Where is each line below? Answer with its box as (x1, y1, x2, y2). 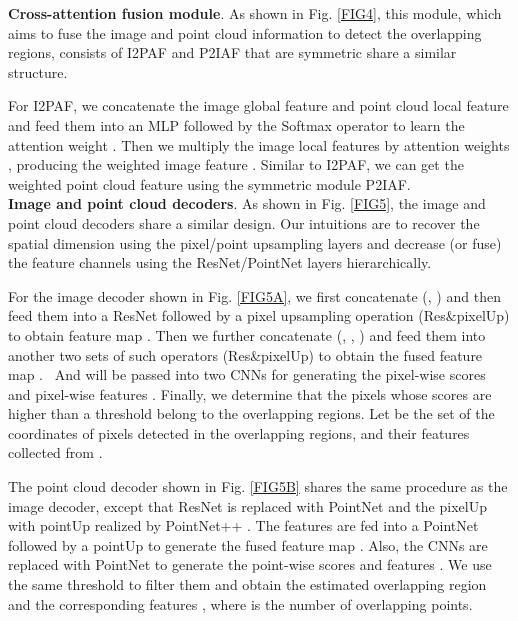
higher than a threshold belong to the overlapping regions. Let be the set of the (8, 403, 495, 424)
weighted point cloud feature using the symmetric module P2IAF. (8, 173, 411, 194)
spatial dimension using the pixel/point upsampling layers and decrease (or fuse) (8, 232, 502, 253)
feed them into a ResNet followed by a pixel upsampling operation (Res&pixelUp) (8, 305, 510, 326)
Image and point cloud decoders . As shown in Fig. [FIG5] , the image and (8, 193, 486, 214)
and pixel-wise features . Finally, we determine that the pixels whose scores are (8, 383, 492, 404)
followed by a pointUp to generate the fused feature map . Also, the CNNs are (8, 534, 488, 555)
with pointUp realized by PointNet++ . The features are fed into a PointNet (8, 515, 479, 536)
